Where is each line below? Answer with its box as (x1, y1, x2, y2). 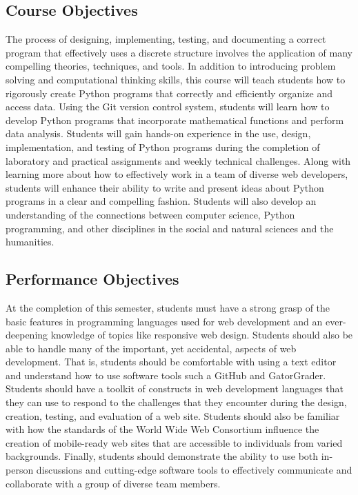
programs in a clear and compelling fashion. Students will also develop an (6, 194, 317, 208)
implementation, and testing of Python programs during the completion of (6, 139, 320, 154)
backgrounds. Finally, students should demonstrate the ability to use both (6, 449, 319, 463)
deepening (6, 327, 48, 342)
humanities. (6, 234, 54, 249)
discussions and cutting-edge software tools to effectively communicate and (36, 463, 352, 477)
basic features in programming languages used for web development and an (6, 314, 323, 328)
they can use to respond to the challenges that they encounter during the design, (6, 395, 347, 410)
